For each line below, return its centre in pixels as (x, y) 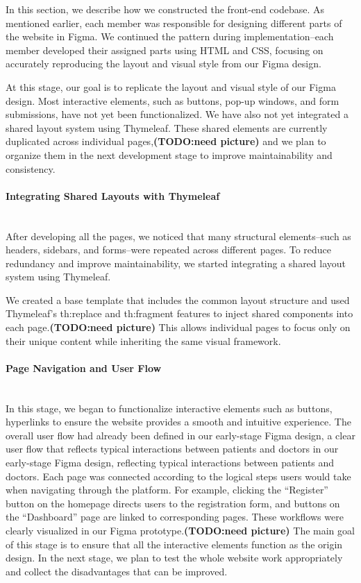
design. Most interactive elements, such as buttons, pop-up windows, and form (173, 100)
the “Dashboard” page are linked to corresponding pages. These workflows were (175, 517)
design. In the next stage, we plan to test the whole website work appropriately (174, 558)
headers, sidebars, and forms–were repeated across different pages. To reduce (169, 250)
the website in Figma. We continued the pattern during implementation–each (170, 36)
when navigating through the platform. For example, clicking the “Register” (167, 490)
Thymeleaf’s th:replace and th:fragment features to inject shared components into (179, 313)
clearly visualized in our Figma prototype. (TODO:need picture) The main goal (180, 530)
